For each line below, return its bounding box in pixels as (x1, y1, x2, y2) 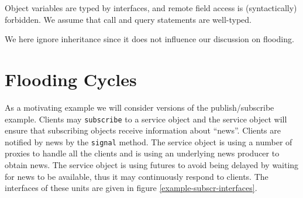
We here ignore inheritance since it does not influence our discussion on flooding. (5, 33, 294, 45)
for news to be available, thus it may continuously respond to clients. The (5, 170, 268, 182)
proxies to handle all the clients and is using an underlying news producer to (5, 147, 280, 159)
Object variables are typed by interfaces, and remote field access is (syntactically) (5, 2, 297, 13)
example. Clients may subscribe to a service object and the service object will (5, 112, 287, 125)
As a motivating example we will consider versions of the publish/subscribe (5, 101, 274, 113)
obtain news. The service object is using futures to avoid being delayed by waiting (5, 159, 299, 170)
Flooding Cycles (5, 67, 137, 91)
